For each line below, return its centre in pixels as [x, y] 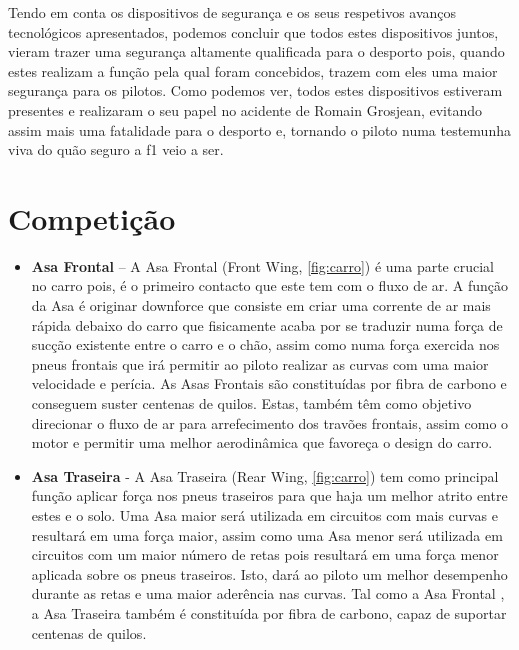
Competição [92, 217]
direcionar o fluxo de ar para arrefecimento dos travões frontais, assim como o [270, 422]
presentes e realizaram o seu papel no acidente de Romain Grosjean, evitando [245, 109]
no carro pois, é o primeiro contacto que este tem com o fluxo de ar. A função [270, 285]
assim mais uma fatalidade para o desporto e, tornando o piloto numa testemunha [259, 129]
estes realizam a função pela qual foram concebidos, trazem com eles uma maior [253, 70]
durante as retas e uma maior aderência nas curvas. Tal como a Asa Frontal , [268, 593]
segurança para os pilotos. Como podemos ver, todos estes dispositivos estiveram [255, 90]
